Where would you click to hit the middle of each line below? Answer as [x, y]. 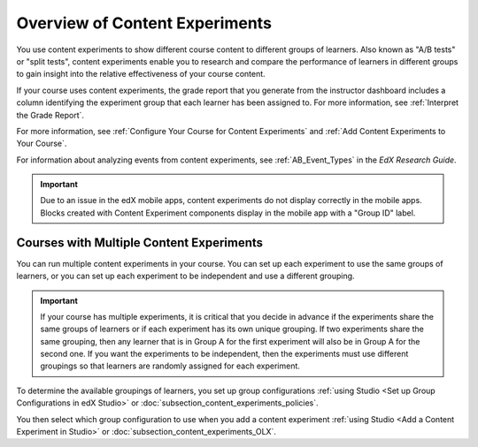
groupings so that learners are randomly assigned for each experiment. [170, 366]
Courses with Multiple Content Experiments [140, 242]
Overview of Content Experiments [144, 23]
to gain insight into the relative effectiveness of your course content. [141, 74]
